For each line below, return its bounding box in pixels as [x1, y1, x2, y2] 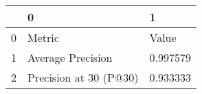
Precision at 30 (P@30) [27, 69, 139, 85]
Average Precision [27, 49, 113, 65]
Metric [27, 30, 59, 45]
